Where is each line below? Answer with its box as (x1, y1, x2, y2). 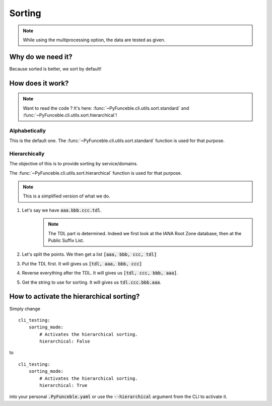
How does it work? (9, 79, 69, 88)
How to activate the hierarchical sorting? (9, 292, 140, 301)
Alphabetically (9, 127, 46, 134)
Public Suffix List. (48, 237, 84, 244)
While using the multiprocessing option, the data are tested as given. (23, 37, 166, 43)
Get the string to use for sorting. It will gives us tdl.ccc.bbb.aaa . (22, 279, 161, 285)
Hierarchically (9, 150, 45, 157)
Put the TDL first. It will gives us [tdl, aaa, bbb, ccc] (22, 260, 142, 266)
